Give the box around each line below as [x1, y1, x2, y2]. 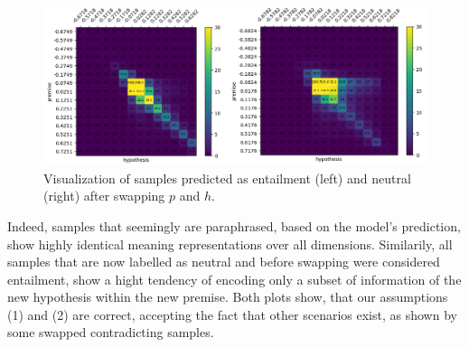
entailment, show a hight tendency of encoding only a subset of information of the [7, 269, 462, 288]
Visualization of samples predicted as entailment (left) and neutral [43, 168, 411, 187]
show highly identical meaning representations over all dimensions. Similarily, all [7, 234, 453, 253]
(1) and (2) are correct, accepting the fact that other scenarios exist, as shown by [7, 305, 457, 324]
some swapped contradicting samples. [7, 323, 214, 342]
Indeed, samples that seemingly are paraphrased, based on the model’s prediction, [7, 216, 461, 235]
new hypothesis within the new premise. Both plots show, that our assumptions [7, 287, 448, 306]
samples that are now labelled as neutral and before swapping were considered [7, 252, 440, 271]
